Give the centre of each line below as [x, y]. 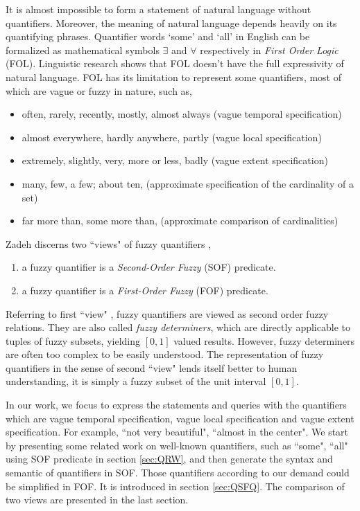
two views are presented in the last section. [97, 500]
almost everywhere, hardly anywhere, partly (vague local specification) [172, 137]
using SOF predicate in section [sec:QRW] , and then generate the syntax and [169, 459]
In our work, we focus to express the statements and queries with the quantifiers [176, 405]
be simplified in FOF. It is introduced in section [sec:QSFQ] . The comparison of [175, 486]
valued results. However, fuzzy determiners [264, 340]
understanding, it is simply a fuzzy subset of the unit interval [136, 381]
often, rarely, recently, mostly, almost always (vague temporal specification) [182, 114]
